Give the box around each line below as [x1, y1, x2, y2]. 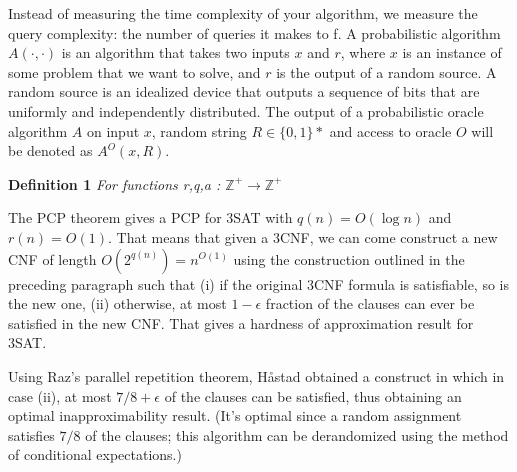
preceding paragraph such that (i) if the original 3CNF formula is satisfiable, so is [8, 273, 509, 294]
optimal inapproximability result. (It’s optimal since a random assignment [8, 405, 462, 426]
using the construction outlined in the [233, 248, 465, 269]
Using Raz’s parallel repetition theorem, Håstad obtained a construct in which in [8, 365, 505, 386]
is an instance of [402, 42, 502, 63]
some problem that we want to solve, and [8, 61, 261, 82]
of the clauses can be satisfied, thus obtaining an [164, 385, 462, 406]
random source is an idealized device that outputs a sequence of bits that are [8, 81, 480, 102]
